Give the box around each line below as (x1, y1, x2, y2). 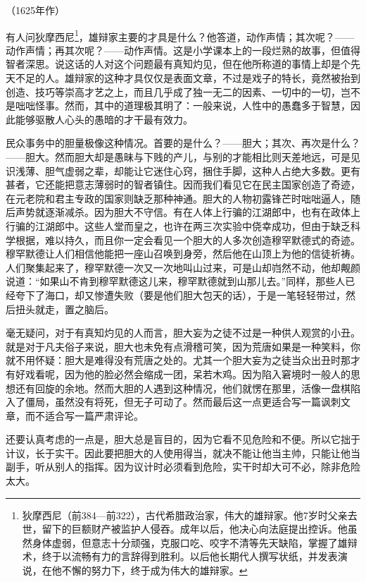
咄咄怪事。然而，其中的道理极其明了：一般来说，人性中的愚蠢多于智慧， (15, 98, 351, 113)
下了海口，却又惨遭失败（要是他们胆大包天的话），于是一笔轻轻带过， (25, 287, 346, 302)
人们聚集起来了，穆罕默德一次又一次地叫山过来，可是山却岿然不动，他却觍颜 (6, 260, 360, 274)
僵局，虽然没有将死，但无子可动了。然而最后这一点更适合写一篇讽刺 (25, 394, 341, 409)
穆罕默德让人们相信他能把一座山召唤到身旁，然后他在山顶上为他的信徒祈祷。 (6, 246, 360, 261)
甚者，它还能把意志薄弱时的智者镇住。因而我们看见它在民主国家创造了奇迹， (6, 177, 360, 192)
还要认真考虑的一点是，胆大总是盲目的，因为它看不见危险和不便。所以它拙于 (6, 432, 360, 447)
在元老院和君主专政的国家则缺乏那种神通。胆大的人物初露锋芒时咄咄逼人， (6, 190, 351, 205)
